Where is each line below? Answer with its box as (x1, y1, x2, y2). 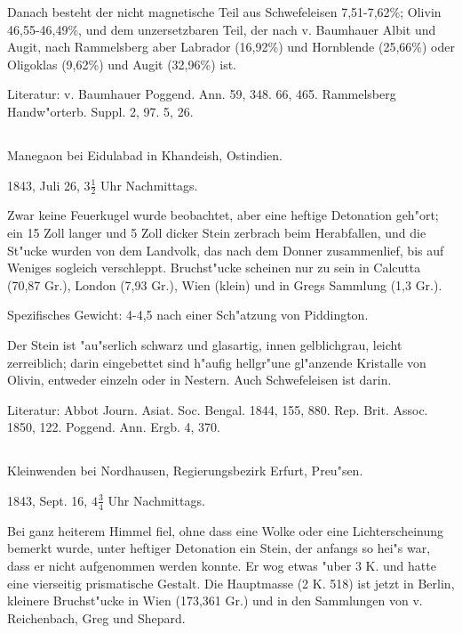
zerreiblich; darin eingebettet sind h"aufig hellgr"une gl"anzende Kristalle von (7, 353, 426, 371)
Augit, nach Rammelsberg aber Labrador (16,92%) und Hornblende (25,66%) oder (7, 37, 455, 56)
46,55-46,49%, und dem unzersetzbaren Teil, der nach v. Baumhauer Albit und (7, 20, 436, 38)
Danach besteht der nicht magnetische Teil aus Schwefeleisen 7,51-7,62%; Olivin (7, 3, 442, 20)
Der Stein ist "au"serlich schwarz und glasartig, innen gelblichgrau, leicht (7, 335, 402, 353)
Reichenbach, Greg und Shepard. (7, 608, 186, 627)
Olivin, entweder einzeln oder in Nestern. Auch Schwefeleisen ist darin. (7, 370, 392, 389)
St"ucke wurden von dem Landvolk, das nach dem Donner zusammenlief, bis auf (7, 240, 444, 259)
